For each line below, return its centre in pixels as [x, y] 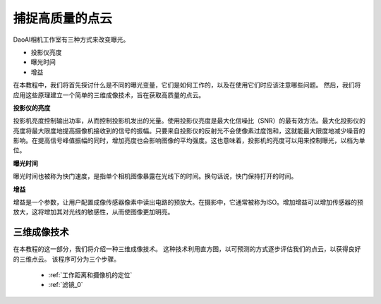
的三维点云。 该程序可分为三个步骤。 [66, 259]
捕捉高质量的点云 [63, 18]
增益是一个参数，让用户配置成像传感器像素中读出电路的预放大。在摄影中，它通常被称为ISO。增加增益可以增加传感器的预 [188, 202]
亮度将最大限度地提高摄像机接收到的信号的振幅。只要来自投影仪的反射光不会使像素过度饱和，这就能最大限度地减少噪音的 [189, 130]
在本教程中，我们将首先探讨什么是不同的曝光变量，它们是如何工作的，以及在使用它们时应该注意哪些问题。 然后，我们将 [187, 85]
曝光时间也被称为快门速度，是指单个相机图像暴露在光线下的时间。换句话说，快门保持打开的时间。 [155, 176]
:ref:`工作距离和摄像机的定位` [90, 275]
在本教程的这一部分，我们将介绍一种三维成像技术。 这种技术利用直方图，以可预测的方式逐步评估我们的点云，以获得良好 [187, 249]
